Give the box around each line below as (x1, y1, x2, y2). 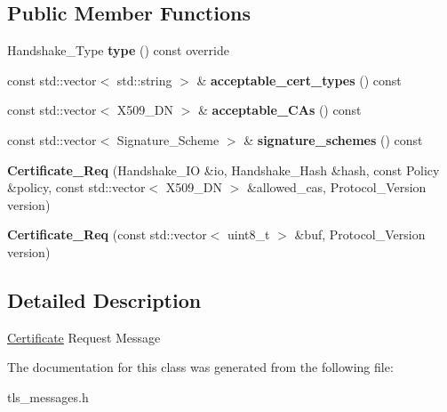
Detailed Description (7, 286, 202, 313)
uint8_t (227, 225, 270, 244)
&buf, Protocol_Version (294, 225, 426, 244)
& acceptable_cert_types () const (196, 70, 402, 89)
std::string (116, 70, 172, 89)
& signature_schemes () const (243, 130, 423, 149)
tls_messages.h (7, 387, 89, 406)
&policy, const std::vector (7, 178, 146, 197)
